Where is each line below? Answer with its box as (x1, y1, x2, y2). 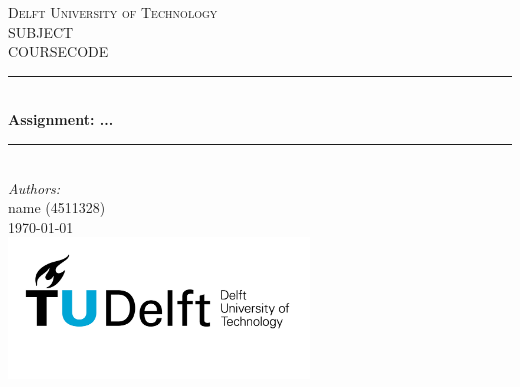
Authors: (8, 177, 61, 198)
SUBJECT (8, 21, 74, 42)
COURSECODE (8, 41, 109, 62)
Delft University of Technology (8, 2, 218, 22)
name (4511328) (8, 197, 106, 218)
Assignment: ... (8, 109, 114, 130)
